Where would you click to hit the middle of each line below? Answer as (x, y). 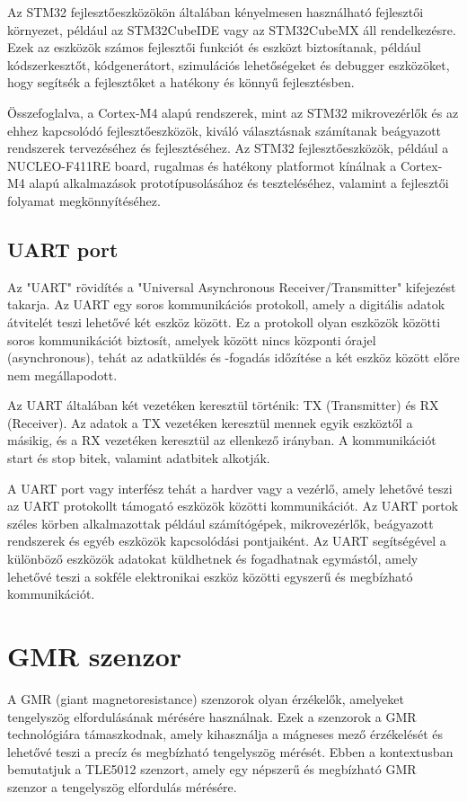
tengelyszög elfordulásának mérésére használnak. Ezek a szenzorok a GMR (212, 716)
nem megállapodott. (62, 374)
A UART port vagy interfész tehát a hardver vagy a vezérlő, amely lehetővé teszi (230, 488)
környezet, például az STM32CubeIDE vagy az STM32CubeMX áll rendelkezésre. (232, 29)
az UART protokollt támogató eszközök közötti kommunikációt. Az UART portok (233, 506)
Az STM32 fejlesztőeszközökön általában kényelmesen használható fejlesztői (216, 12)
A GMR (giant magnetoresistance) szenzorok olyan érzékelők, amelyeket (206, 698)
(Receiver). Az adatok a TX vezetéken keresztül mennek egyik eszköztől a (210, 422)
